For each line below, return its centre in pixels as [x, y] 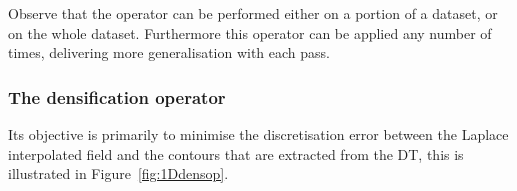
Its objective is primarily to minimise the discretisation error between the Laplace [258, 134]
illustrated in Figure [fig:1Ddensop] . [118, 173]
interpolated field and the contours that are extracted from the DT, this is [236, 153]
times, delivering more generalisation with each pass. [169, 52]
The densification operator [117, 96]
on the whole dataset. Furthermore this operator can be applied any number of [250, 32]
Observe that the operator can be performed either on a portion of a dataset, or [253, 13]
